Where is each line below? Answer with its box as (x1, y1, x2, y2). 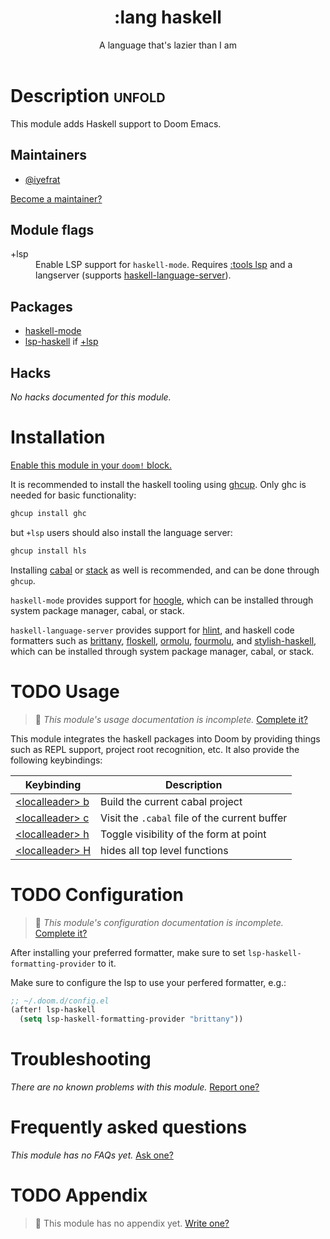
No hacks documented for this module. (10, 391, 172, 403)
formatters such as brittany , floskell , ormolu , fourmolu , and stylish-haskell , (10, 634, 317, 646)
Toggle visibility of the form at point (100, 827, 267, 841)
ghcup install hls (10, 546, 87, 556)
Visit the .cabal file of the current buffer (100, 811, 288, 825)
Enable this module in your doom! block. (10, 459, 173, 471)
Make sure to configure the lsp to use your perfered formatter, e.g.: (10, 976, 287, 988)
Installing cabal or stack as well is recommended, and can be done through (10, 564, 320, 576)
